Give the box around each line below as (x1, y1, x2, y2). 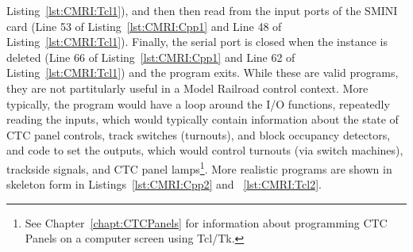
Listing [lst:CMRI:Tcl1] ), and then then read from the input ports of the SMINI (6, 2, 398, 18)
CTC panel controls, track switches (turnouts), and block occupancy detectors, (6, 126, 391, 143)
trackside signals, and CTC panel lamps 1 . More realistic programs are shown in (6, 158, 392, 177)
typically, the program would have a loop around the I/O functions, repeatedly (6, 95, 390, 112)
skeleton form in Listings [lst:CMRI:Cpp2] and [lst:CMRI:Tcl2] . (6, 176, 322, 193)
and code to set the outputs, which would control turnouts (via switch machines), (6, 142, 403, 158)
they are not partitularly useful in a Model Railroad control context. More (6, 79, 369, 96)
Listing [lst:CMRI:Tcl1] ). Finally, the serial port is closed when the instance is (6, 33, 388, 50)
